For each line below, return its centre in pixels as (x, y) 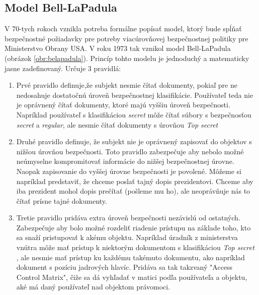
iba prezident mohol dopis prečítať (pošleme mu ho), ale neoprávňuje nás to (133, 191)
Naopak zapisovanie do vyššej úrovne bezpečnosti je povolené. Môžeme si (129, 171)
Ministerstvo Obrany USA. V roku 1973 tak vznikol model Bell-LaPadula (118, 48)
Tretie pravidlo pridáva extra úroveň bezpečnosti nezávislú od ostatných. (128, 218)
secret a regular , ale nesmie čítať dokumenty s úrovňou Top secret (117, 124)
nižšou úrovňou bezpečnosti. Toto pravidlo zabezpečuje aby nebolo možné (130, 151)
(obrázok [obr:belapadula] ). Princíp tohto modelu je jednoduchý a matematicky (127, 58)
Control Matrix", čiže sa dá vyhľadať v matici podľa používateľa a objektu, (132, 277)
